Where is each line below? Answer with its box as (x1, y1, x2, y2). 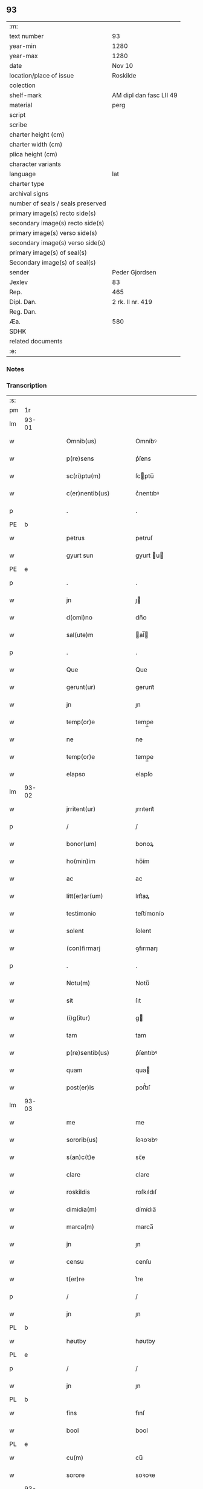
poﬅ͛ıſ (135, 1083, 151, 1092)
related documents (9, 337, 63, 345)
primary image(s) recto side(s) (9, 209, 97, 217)
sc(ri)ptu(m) (66, 472, 101, 480)
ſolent (135, 926, 152, 935)
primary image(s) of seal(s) (9, 248, 88, 257)
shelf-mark (9, 91, 42, 99)
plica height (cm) (9, 150, 58, 158)
